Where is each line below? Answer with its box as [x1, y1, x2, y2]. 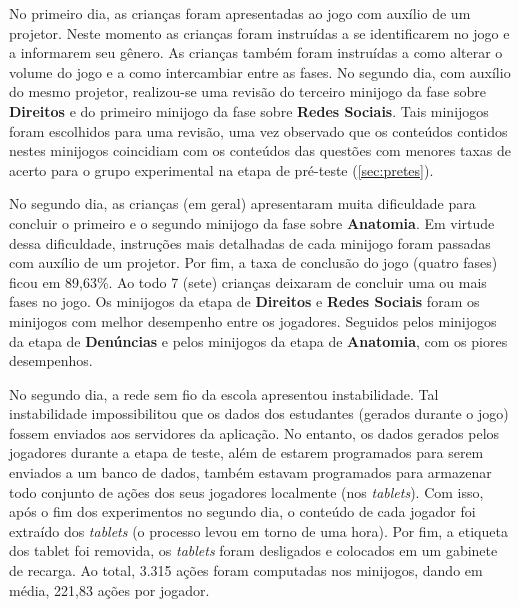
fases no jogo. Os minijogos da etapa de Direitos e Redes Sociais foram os [9, 291, 480, 312]
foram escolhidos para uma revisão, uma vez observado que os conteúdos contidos [9, 120, 508, 141]
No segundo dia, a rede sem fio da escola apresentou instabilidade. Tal [9, 383, 439, 404]
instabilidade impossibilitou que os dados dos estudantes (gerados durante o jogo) [9, 403, 509, 424]
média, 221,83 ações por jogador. [9, 579, 210, 600]
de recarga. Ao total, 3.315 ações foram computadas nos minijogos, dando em [9, 560, 483, 581]
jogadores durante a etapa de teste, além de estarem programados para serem [9, 442, 484, 463]
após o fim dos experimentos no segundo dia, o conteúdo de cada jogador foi [9, 501, 476, 522]
